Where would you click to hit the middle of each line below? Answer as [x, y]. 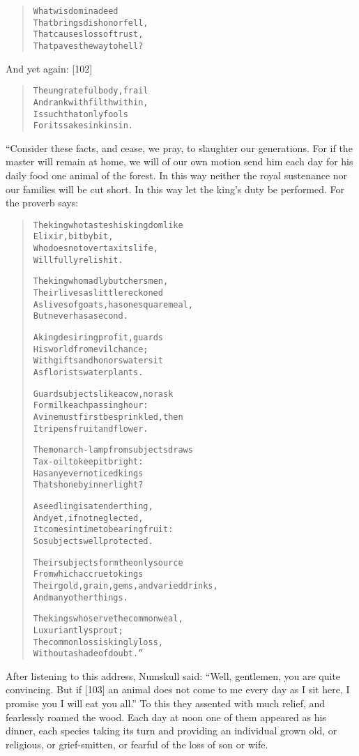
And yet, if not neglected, [88, 518]
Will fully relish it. [78, 260]
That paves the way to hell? [88, 46]
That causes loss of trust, [88, 35]
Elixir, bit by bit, [73, 237]
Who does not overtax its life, [96, 249]
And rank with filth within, [91, 102]
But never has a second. [81, 316]
